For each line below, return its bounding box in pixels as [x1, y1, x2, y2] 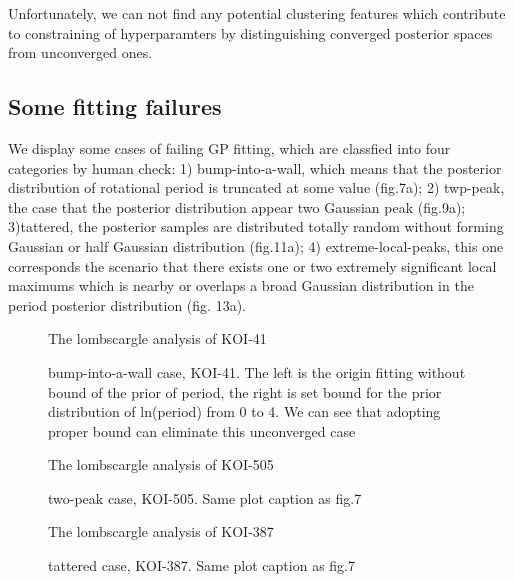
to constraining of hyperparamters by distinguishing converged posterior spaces [8, 22, 493, 43]
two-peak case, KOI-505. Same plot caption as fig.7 [48, 487, 362, 508]
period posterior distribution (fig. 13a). [8, 294, 246, 315]
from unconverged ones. [8, 42, 153, 63]
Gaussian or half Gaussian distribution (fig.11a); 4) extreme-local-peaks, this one [8, 235, 504, 256]
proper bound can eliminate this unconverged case [48, 420, 356, 441]
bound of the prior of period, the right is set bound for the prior [48, 381, 442, 402]
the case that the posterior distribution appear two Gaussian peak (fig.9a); [8, 196, 466, 217]
